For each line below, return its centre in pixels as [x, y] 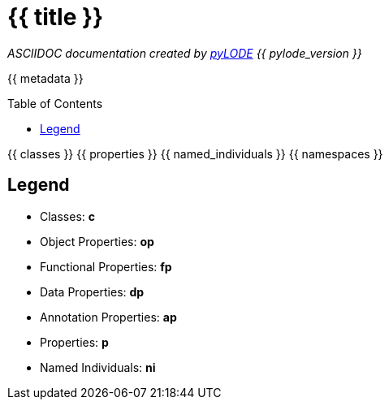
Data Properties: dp [92, 292]
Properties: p [74, 342]
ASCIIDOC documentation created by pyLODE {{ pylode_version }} [185, 53]
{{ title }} [56, 17]
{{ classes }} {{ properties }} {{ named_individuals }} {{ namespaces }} [195, 153]
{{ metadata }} [45, 78]
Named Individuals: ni [98, 367]
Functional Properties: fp [106, 266]
